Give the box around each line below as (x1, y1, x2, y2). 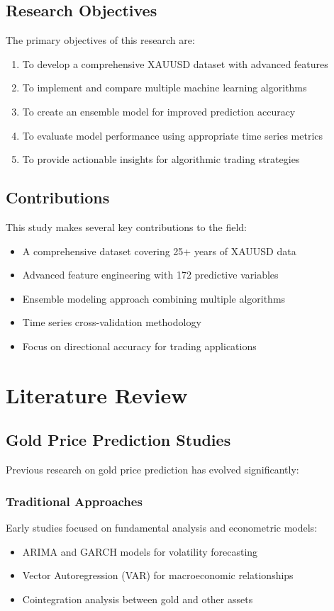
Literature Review (6, 380, 188, 409)
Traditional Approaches (6, 492, 143, 510)
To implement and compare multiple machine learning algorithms (22, 80, 307, 95)
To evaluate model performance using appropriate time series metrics (22, 128, 323, 142)
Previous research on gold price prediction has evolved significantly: (6, 462, 299, 477)
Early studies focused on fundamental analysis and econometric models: (6, 520, 318, 534)
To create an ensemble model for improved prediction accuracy (22, 103, 296, 118)
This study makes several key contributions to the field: (6, 219, 247, 234)
